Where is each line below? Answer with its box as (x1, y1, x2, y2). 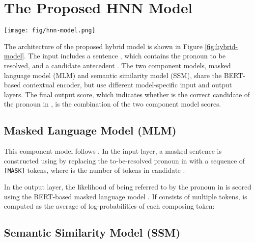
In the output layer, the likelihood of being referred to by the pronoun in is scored (4, 181, 252, 191)
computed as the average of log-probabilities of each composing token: (4, 201, 215, 211)
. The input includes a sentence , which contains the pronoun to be (24, 51, 226, 61)
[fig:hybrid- (204, 41, 238, 51)
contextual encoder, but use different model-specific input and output (23, 80, 232, 90)
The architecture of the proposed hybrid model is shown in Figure (4, 41, 203, 51)
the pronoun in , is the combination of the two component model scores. (4, 99, 221, 109)
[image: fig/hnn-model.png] (4, 27, 96, 34)
